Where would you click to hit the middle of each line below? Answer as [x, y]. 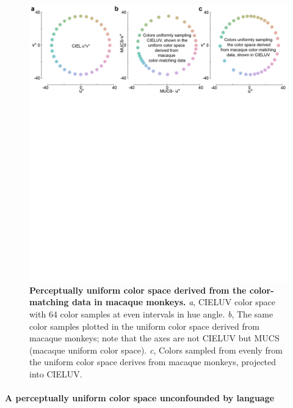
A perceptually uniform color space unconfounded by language [140, 398]
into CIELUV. [56, 374]
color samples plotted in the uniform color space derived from [144, 326]
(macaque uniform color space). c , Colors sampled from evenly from [156, 350]
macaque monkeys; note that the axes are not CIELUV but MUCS [154, 338]
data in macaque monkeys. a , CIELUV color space [174, 302]
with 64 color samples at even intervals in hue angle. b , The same [151, 314]
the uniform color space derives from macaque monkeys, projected [153, 362]
